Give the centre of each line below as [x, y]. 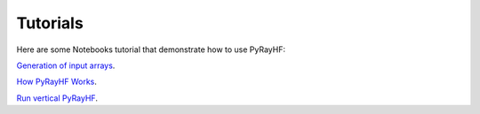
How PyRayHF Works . [57, 82]
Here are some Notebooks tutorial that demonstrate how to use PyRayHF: [151, 49]
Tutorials [50, 23]
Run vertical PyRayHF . [57, 98]
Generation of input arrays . [66, 65]
